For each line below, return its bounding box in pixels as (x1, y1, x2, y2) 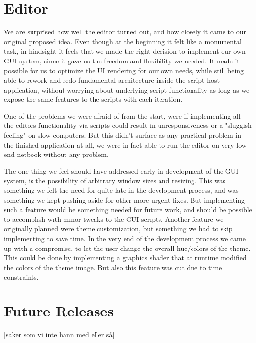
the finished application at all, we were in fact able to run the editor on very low (4, 139, 247, 150)
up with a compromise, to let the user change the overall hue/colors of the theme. (4, 243, 251, 253)
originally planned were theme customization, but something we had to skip (4, 223, 233, 234)
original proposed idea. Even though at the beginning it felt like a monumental (4, 36, 242, 46)
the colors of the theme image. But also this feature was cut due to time (4, 262, 222, 272)
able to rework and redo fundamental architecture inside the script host (4, 75, 220, 85)
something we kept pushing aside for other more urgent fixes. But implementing (4, 194, 245, 205)
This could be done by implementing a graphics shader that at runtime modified (4, 252, 247, 263)
